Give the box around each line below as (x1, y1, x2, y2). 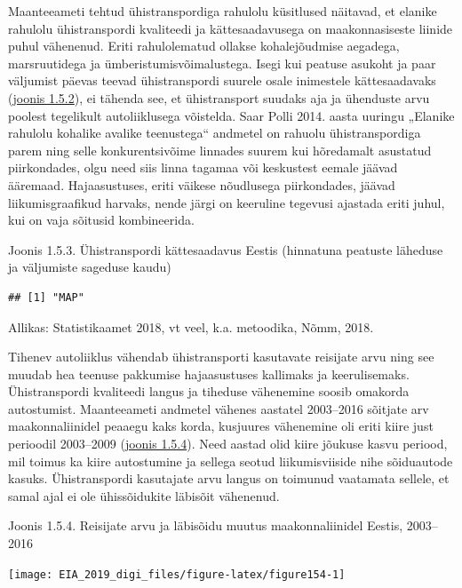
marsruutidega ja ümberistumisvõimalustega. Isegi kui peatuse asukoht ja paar (8, 53, 436, 72)
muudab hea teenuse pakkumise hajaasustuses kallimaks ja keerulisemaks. (8, 364, 410, 383)
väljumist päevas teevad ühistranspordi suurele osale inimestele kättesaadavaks (8, 71, 436, 90)
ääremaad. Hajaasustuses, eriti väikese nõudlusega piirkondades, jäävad (8, 175, 395, 194)
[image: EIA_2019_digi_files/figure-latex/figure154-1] (8, 568, 346, 581)
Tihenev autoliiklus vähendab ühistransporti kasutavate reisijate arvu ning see (8, 347, 434, 366)
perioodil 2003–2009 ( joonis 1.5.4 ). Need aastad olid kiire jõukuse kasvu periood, (8, 434, 448, 453)
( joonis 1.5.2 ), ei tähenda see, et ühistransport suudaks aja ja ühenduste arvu (8, 88, 430, 107)
